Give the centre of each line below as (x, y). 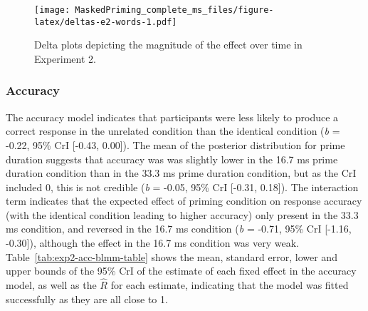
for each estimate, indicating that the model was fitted (230, 285)
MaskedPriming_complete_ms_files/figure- (174, 10)
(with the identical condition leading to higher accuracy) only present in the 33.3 (182, 214)
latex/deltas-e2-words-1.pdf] (106, 22)
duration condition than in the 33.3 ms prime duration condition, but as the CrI (181, 173)
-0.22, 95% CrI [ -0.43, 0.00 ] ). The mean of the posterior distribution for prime (175, 144)
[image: (52, 10)
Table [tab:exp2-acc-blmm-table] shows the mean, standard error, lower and (172, 256)
